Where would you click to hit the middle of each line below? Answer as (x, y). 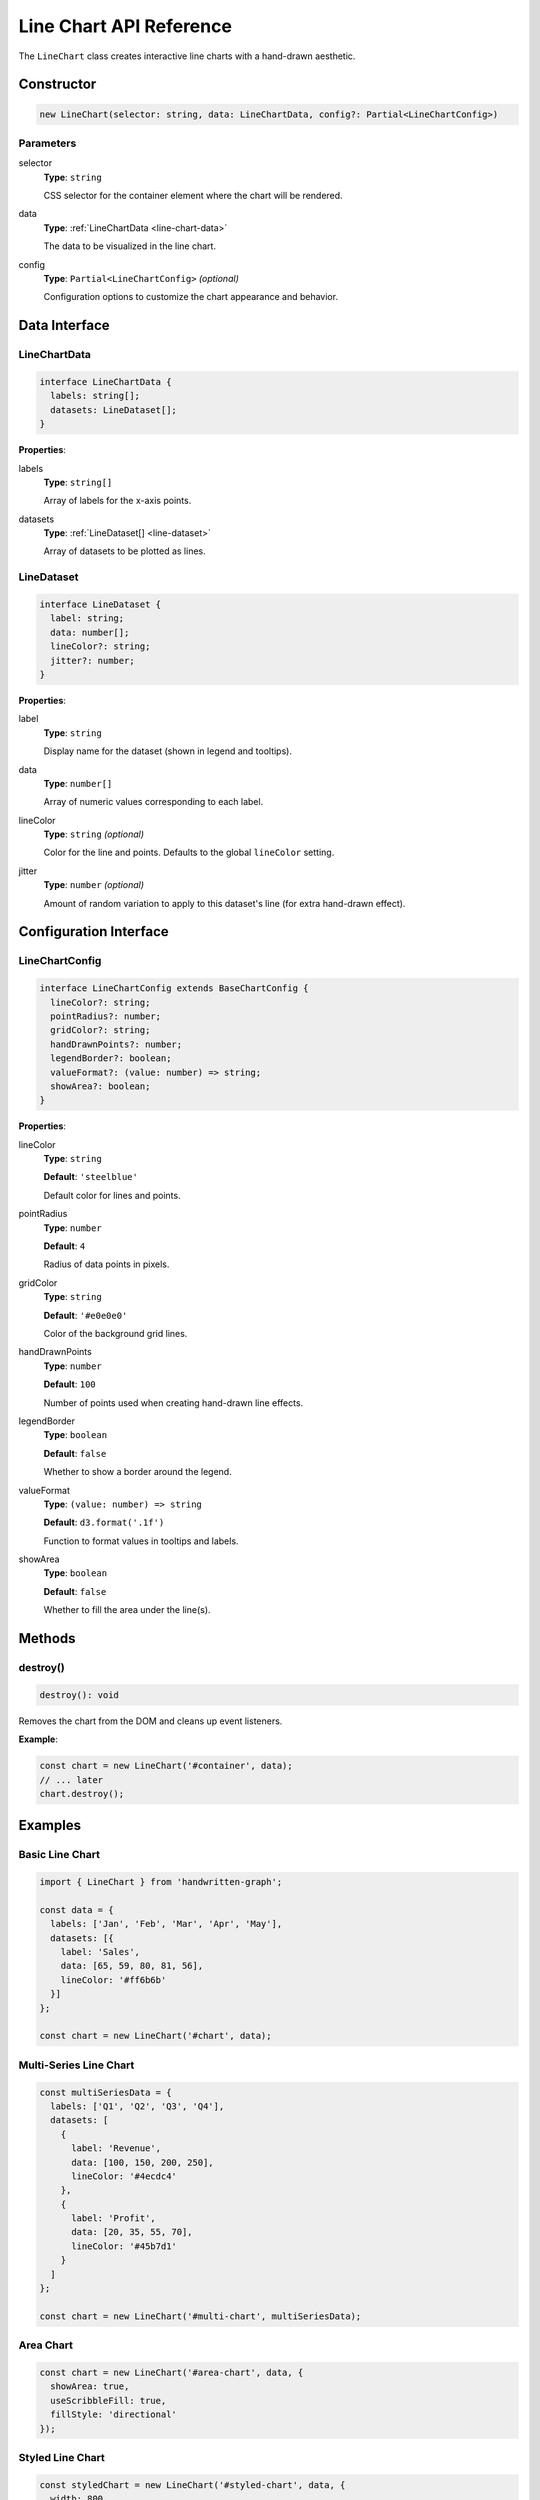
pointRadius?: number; (106, 1016)
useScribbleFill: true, (108, 2400)
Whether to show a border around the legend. (137, 1472)
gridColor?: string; (100, 1030)
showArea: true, (90, 2386)
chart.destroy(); (82, 1793)
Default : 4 (64, 1246)
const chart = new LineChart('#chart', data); (155, 2036)
